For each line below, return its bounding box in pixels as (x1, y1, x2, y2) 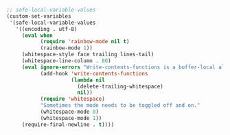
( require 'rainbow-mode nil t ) (40, 38, 130, 45)
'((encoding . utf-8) (15, 25, 78, 32)
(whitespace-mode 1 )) (40, 114, 102, 121)
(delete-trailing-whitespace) (77, 83, 164, 90)
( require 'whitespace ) (40, 96, 106, 103)
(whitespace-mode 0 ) (40, 108, 99, 115)
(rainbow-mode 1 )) (40, 45, 93, 51)
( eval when (21, 32, 53, 39)
